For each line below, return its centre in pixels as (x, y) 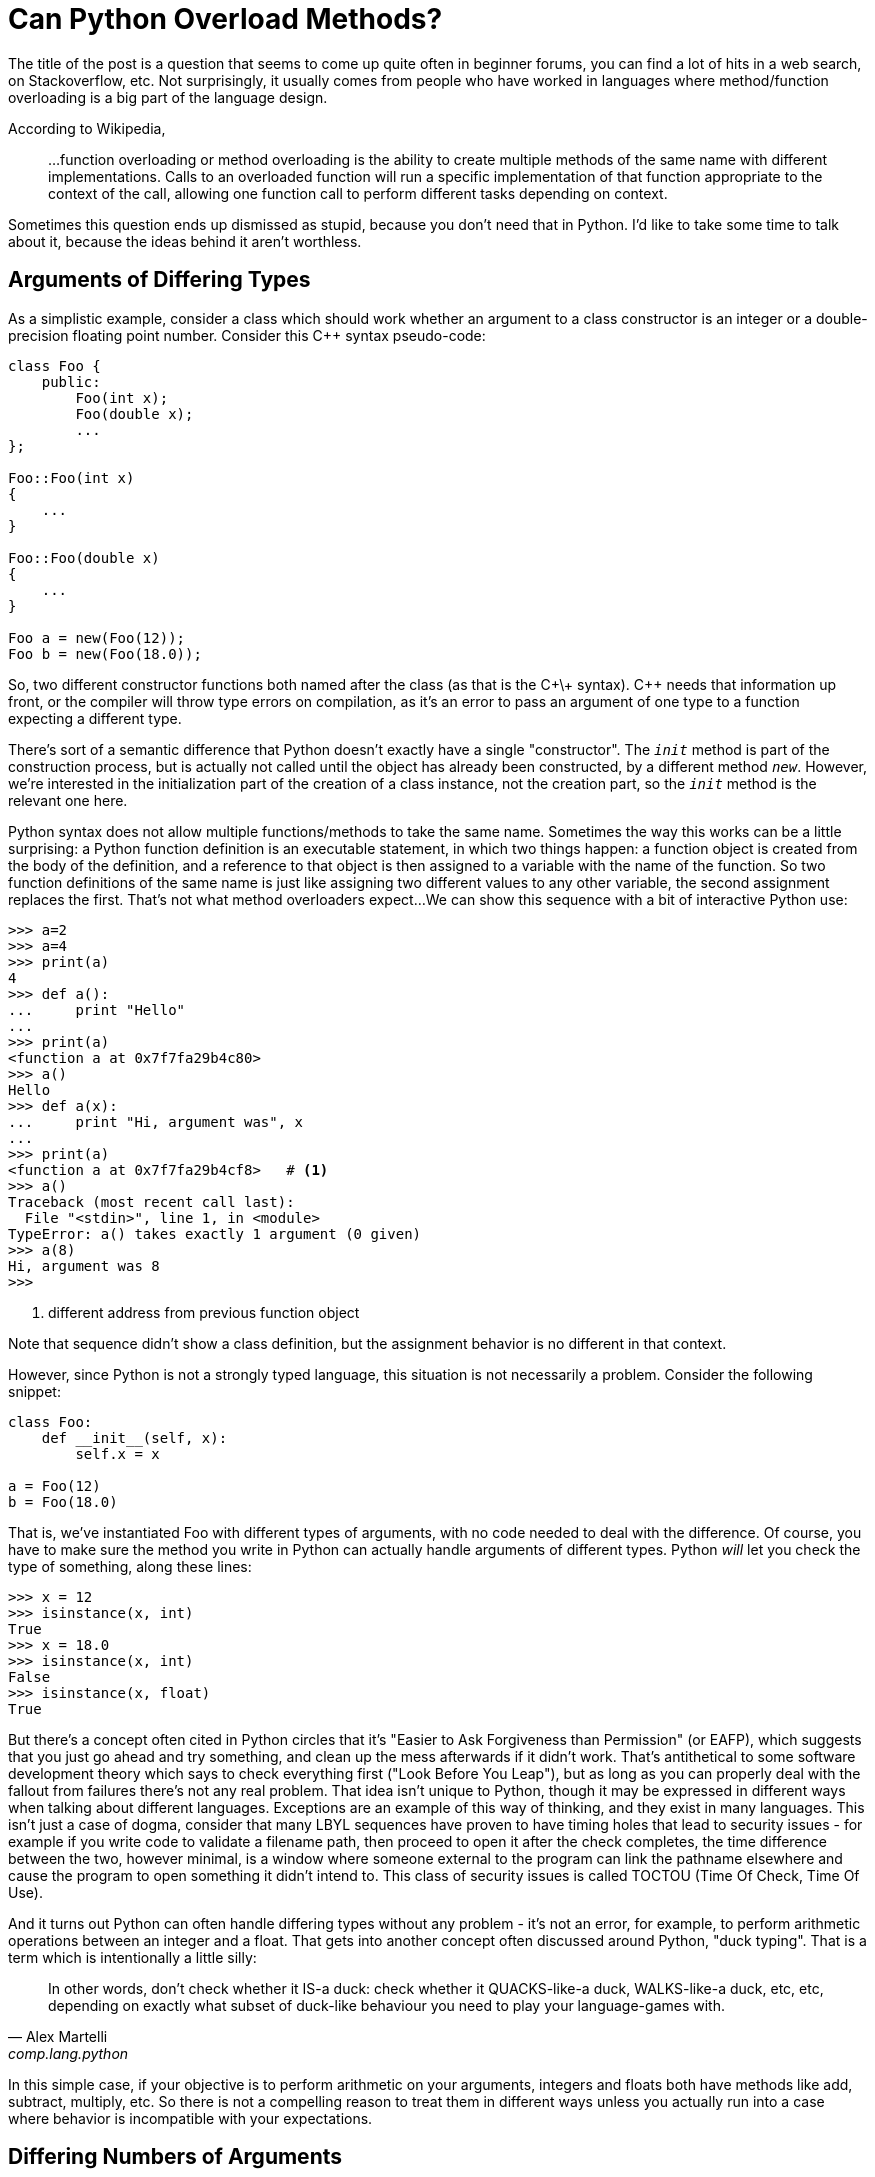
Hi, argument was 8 (84, 1265)
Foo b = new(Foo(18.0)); (105, 653)
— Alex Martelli (58, 2036)
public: (71, 381)
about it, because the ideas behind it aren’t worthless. (185, 241)
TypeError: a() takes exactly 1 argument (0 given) (215, 1233)
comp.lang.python (68, 2053)
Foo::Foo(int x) (71, 477)
